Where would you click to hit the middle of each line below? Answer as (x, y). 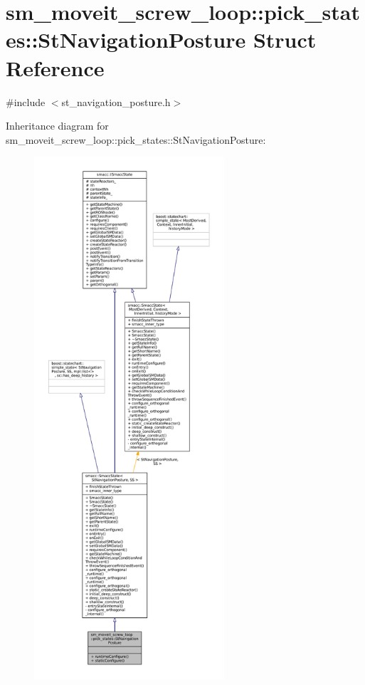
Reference (55, 67)
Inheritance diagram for (57, 126)
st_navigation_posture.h (116, 101)
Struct (285, 40)
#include (26, 101)
